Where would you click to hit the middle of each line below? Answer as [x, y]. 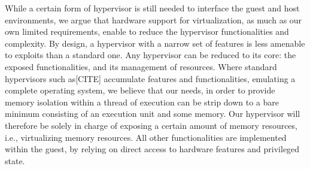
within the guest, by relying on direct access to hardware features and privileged [152, 149]
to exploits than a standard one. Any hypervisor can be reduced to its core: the [151, 55]
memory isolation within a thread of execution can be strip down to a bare [142, 102]
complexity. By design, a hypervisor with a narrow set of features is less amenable [155, 43]
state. [15, 160]
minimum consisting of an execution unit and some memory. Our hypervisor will [153, 114]
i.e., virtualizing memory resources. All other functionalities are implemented [146, 137]
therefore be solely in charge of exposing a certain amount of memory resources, [151, 125]
